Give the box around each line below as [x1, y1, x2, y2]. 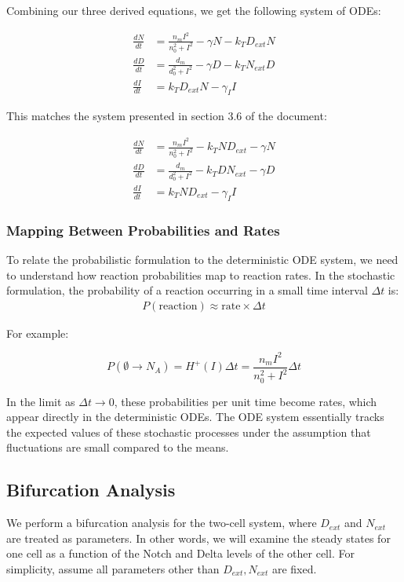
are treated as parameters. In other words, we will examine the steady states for [6, 529, 391, 546]
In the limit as [6, 393, 75, 409]
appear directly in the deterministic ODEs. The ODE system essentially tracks [6, 408, 384, 425]
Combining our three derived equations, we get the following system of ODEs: [6, 2, 381, 18]
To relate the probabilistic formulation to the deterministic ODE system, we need [6, 251, 399, 267]
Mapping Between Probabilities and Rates [6, 220, 280, 240]
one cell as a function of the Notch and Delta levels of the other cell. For [6, 545, 355, 562]
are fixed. [271, 561, 317, 577]
